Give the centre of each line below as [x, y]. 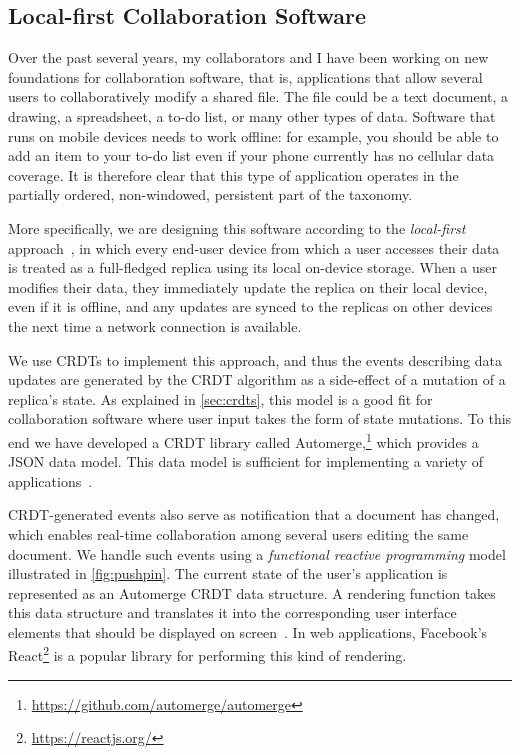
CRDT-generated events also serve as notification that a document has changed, [254, 514]
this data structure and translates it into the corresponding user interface [232, 612]
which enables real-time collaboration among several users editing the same [238, 533]
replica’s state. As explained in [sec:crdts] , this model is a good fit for [220, 398]
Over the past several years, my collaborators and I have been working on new [248, 57]
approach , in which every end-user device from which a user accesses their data [254, 247]
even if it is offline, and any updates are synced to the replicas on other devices [250, 306]
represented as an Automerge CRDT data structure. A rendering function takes [252, 592]
